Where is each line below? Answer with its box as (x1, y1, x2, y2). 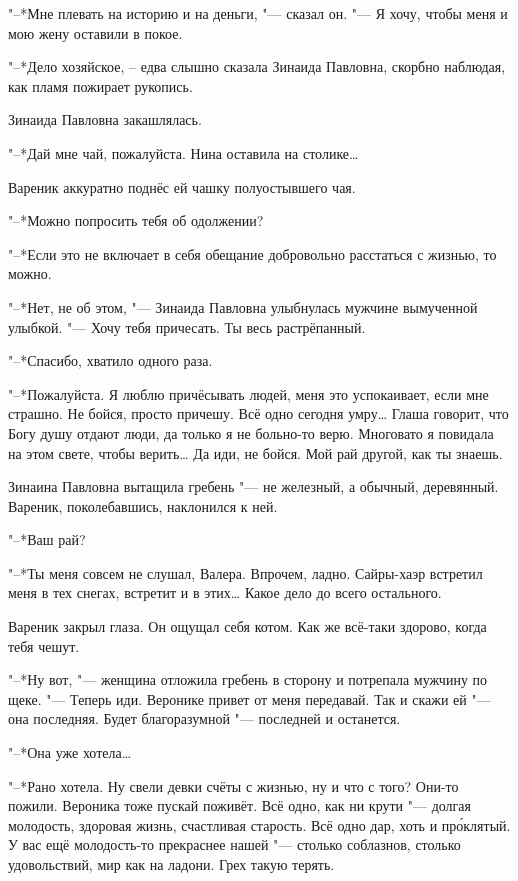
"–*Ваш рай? (8, 529, 86, 550)
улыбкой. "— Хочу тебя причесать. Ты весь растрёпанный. (8, 316, 366, 337)
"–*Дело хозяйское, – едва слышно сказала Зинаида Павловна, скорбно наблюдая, (8, 56, 506, 77)
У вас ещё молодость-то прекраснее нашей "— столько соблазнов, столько (8, 834, 461, 855)
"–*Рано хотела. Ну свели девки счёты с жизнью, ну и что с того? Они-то (8, 775, 459, 796)
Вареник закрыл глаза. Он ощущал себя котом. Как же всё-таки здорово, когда (8, 616, 487, 637)
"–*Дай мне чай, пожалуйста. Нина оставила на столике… (8, 142, 359, 163)
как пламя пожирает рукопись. (8, 75, 193, 96)
